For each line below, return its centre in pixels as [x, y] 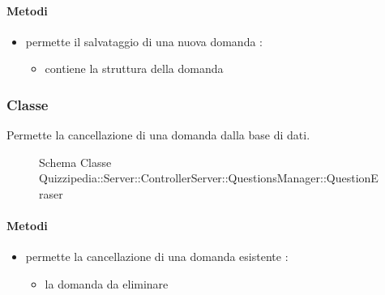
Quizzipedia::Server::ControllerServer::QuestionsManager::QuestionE [209, 178]
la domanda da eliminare [107, 283]
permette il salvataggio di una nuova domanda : [144, 41]
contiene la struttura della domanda [134, 68]
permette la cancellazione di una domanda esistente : [157, 257]
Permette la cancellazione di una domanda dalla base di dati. [158, 135]
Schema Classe [75, 162]
